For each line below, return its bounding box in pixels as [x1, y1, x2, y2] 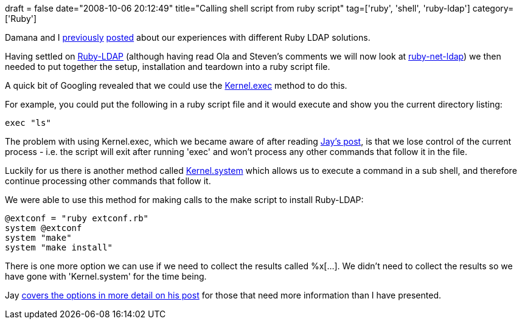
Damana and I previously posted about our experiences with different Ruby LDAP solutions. [5, 32, 371, 43]
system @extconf [5, 223, 82, 233]
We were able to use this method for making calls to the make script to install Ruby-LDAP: [5, 195, 364, 205]
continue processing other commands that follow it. [5, 176, 211, 186]
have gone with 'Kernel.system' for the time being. [5, 271, 207, 281]
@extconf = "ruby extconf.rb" [5, 213, 149, 223]
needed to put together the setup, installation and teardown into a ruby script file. [5, 61, 330, 72]
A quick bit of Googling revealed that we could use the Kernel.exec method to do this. [5, 80, 347, 91]
